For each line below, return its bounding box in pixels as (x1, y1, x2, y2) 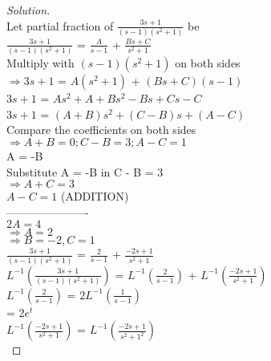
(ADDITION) (60, 188, 129, 205)
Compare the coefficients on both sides (6, 121, 196, 138)
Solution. (6, 2, 51, 18)
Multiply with (6, 55, 75, 71)
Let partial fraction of (6, 17, 114, 34)
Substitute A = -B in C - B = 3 (6, 163, 164, 180)
